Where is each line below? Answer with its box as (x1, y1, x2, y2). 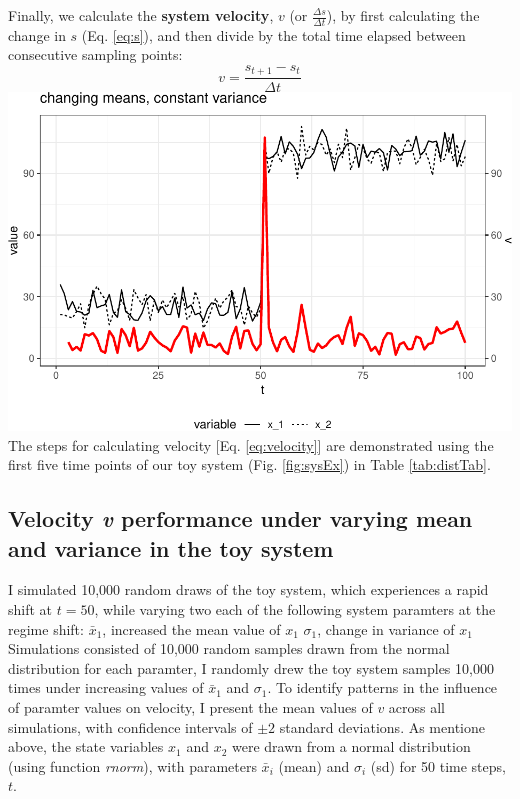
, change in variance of (317, 618, 455, 639)
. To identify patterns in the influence (267, 677, 498, 698)
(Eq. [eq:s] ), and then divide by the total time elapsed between (81, 24, 466, 45)
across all (388, 696, 446, 717)
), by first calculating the (326, 5, 480, 25)
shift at (8, 599, 53, 620)
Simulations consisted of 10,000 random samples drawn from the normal (8, 638, 450, 659)
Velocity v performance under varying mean (8, 503, 473, 534)
